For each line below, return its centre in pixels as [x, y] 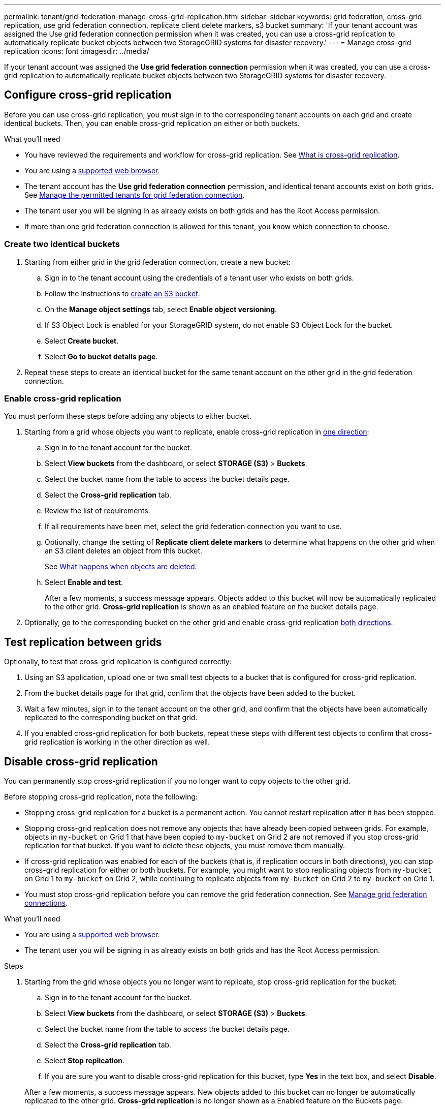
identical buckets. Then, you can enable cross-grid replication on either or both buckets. [152, 123]
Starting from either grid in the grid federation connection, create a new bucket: [157, 262]
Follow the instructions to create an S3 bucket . [122, 293]
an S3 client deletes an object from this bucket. [124, 551]
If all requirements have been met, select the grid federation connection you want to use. [193, 527]
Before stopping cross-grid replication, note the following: [101, 797]
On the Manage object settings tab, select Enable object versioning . [161, 309]
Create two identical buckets [62, 244]
